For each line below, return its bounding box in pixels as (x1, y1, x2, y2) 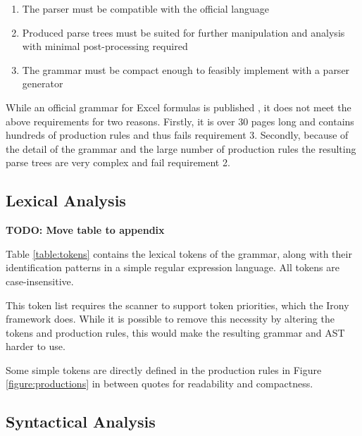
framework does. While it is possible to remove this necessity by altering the (6, 311, 335, 326)
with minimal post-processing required (22, 39, 188, 54)
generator (22, 76, 63, 91)
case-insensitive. (6, 273, 74, 288)
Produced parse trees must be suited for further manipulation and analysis (22, 25, 345, 39)
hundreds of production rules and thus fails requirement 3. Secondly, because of (6, 127, 349, 142)
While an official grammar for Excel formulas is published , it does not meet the (6, 99, 351, 114)
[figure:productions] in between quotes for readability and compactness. (6, 376, 313, 391)
